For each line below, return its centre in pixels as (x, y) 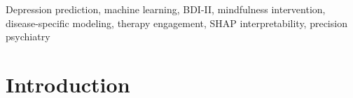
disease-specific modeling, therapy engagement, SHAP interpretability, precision (176, 23)
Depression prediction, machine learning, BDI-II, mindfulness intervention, (166, 9)
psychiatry (28, 36)
